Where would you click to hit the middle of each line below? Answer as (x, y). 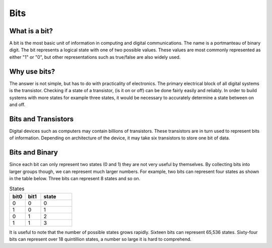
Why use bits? (32, 71)
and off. (17, 104)
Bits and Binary (33, 153)
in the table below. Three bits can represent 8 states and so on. (75, 178)
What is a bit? (31, 31)
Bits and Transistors (42, 119)
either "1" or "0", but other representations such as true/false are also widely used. (95, 57)
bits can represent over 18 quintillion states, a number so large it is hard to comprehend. (100, 239)
